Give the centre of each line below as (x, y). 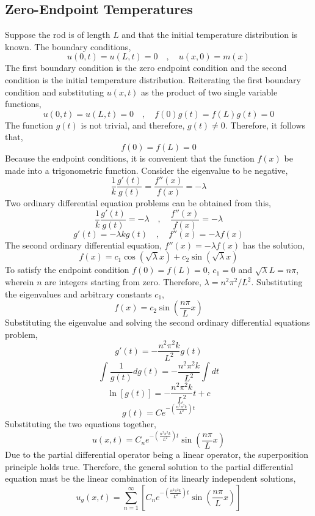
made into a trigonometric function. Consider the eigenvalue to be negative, (147, 170)
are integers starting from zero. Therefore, (123, 282)
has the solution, (274, 245)
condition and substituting (54, 92)
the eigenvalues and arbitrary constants (78, 294)
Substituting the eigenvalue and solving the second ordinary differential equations (157, 322)
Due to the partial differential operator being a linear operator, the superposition (157, 454)
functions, (23, 104)
